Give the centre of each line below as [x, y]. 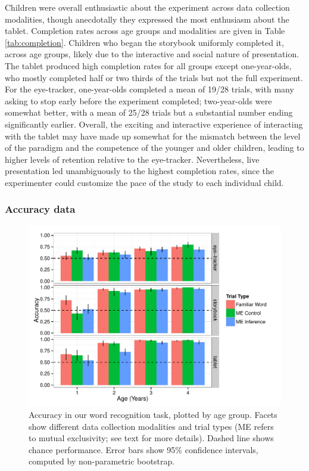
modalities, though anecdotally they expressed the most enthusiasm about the [147, 19]
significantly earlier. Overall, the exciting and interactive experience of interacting [154, 124]
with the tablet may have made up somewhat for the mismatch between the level [153, 136]
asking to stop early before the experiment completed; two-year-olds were [138, 100]
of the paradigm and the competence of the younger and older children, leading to [154, 148]
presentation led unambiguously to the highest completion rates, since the [139, 171]
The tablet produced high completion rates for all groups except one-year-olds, [148, 65]
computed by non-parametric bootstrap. [102, 461]
